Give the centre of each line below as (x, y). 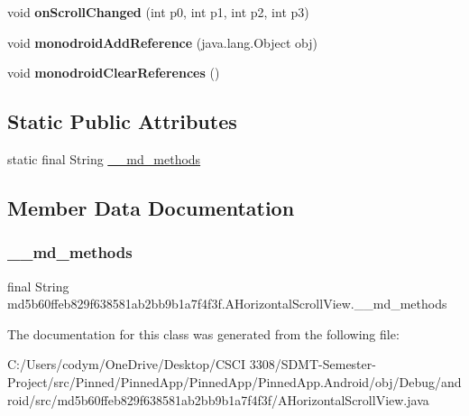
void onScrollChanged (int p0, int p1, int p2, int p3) (158, 12)
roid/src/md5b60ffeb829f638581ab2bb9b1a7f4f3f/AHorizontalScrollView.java (218, 399)
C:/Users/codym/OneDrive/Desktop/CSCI (126, 364)
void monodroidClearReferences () (114, 73)
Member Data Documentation (151, 207)
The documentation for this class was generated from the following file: (203, 333)
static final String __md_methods (104, 158)
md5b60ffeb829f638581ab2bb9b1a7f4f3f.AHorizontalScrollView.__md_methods (227, 304)
